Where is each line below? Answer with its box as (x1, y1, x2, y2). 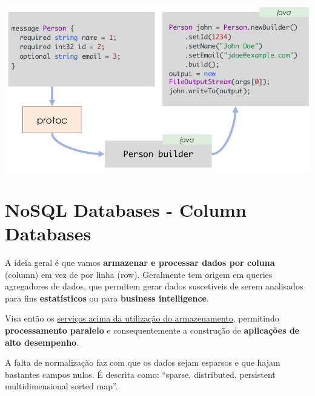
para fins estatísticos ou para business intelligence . (5, 291, 209, 304)
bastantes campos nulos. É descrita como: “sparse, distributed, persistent (5, 368, 276, 380)
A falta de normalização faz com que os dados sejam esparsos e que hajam (5, 356, 280, 369)
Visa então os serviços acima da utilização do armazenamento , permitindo (5, 312, 279, 325)
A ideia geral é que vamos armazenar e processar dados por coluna (5, 256, 275, 269)
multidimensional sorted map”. (5, 380, 118, 392)
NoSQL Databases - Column (5, 197, 247, 222)
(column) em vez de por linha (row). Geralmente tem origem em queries (5, 268, 273, 280)
